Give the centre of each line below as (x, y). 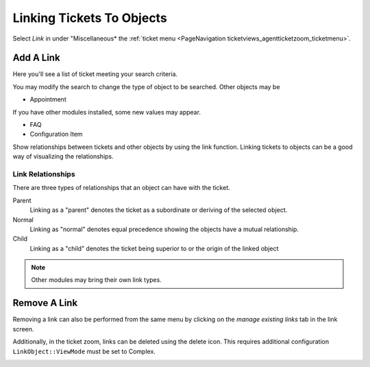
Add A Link (37, 58)
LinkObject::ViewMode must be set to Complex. (84, 351)
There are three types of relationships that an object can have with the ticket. (122, 188)
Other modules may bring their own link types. (97, 280)
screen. (23, 329)
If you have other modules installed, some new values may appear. (107, 112)
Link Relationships (44, 174)
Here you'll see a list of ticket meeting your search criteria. (95, 74)
